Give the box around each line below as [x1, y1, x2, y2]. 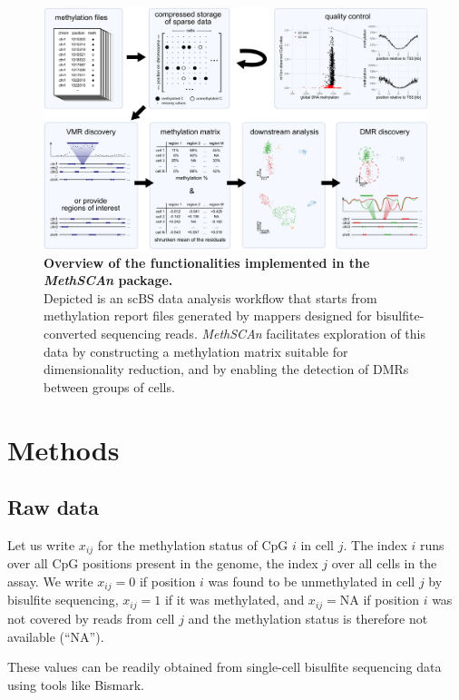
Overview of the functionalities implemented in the [44, 252, 370, 271]
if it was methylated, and [164, 590, 305, 609]
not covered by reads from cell [7, 608, 175, 627]
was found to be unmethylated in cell [208, 572, 415, 591]
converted [44, 324, 97, 343]
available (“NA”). [7, 626, 104, 646]
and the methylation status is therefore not [188, 608, 428, 627]
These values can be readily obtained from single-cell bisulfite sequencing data [7, 657, 442, 676]
